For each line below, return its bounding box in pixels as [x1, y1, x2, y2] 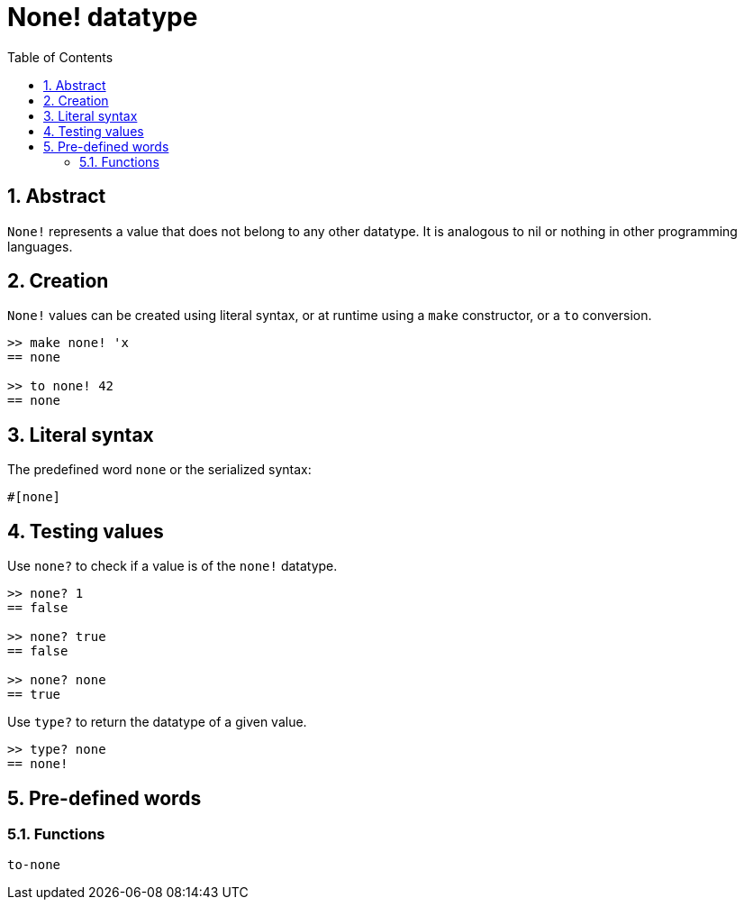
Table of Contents [7, 49, 113, 65]
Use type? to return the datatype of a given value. [7, 714, 307, 730]
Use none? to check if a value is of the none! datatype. [7, 558, 338, 574]
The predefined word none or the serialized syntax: [7, 462, 312, 478]
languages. [7, 238, 73, 254]
